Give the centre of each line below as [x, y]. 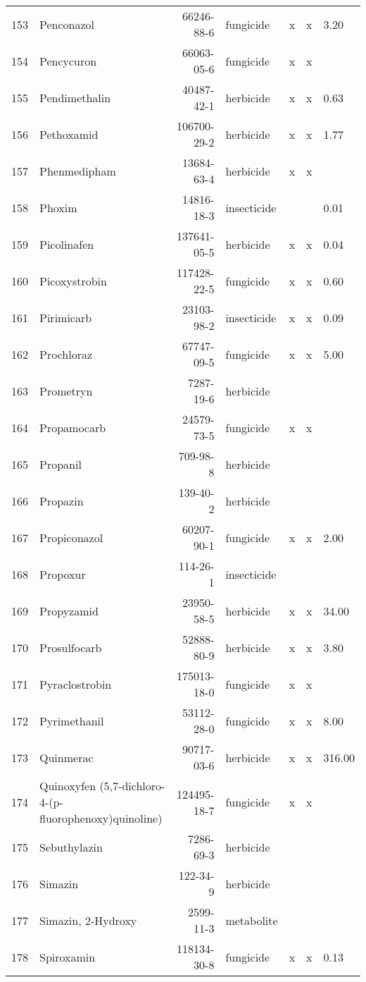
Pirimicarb [66, 317]
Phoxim [58, 207]
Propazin [62, 501]
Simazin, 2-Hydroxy [88, 920]
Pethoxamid [69, 134]
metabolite [252, 920]
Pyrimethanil [72, 720]
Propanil [61, 464]
